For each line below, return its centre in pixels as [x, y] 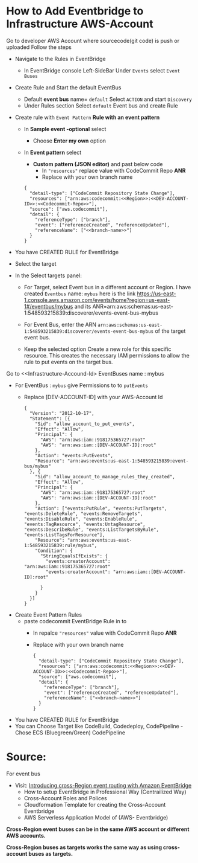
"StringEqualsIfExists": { [74, 556]
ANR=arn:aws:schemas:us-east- [133, 306]
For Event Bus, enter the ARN [60, 324]
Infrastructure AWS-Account [80, 24]
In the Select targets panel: [48, 275]
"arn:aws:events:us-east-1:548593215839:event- [128, 461]
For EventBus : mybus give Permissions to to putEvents [82, 385]
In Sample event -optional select [65, 129]
